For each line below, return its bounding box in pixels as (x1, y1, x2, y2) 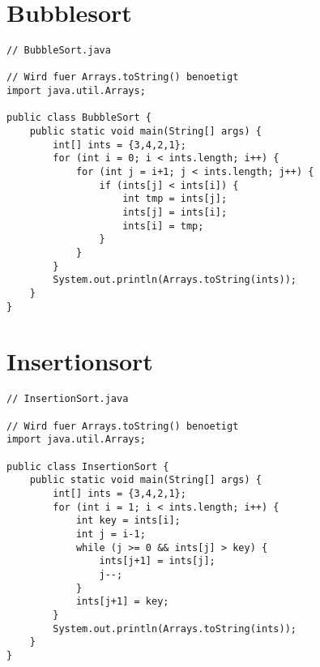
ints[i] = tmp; (122, 220, 204, 232)
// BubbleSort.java (6, 45, 111, 57)
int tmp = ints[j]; (122, 193, 228, 205)
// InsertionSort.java (6, 393, 129, 405)
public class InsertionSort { (6, 460, 169, 472)
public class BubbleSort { (6, 112, 151, 124)
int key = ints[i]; (75, 515, 181, 527)
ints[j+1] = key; (75, 596, 169, 608)
